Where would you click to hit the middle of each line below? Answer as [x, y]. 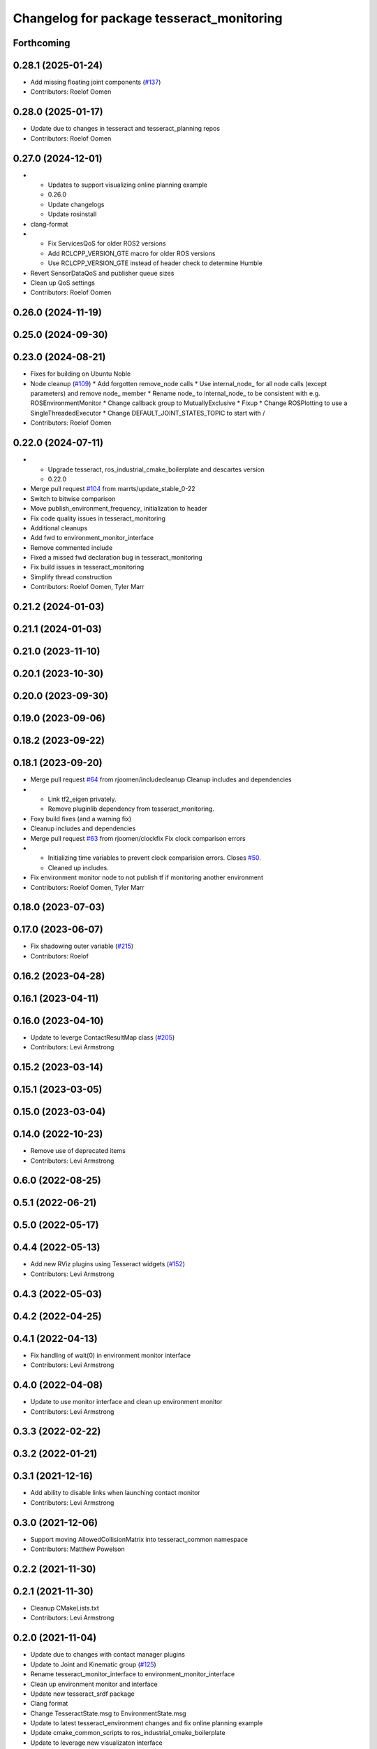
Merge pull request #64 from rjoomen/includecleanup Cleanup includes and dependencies [161, 779]
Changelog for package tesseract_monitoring [148, 18]
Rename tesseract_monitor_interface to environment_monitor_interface [133, 1674]
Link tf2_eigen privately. [82, 799]
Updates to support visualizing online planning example [127, 185]
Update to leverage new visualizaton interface [97, 1743]
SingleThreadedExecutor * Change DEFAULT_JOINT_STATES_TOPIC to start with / [148, 413]
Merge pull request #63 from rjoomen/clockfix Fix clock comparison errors [138, 838]
